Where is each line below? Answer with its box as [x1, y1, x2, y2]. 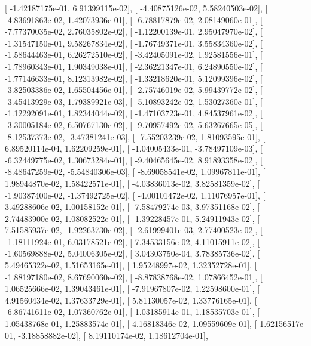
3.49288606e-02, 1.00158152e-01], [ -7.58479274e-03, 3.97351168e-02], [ [5, 200, 260, 213]
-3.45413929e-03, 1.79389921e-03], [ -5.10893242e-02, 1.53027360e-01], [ [5, 95, 263, 107]
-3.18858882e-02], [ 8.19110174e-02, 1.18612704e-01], [18, 329, 208, 341]
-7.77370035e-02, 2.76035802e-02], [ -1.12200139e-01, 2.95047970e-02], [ [5, 25, 263, 38]
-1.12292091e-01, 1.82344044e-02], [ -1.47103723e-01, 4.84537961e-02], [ [5, 107, 263, 119]
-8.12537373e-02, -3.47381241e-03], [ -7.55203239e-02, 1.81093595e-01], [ [5, 130, 266, 143]
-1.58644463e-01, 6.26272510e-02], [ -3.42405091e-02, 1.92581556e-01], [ [5, 48, 263, 61]
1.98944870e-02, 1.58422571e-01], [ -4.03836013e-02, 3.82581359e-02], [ [5, 177, 260, 189]
